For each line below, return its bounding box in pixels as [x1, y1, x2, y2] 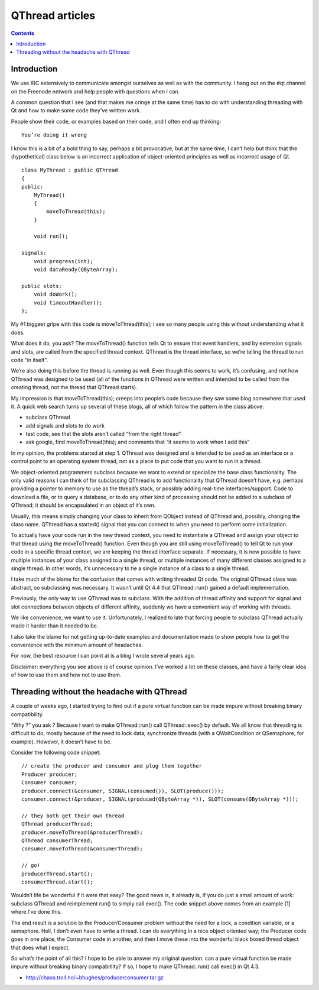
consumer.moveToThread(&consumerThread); [21, 846, 143, 852]
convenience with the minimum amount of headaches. [11, 642, 143, 649]
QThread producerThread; [21, 821, 93, 827]
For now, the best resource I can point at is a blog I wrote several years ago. [11, 652, 196, 659]
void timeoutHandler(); [33, 299, 103, 306]
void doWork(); [33, 291, 78, 298]
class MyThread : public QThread [21, 167, 118, 174]
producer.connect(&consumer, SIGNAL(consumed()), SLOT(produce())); [21, 787, 224, 794]
